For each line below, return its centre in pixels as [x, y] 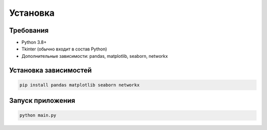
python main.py [38, 115]
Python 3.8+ [34, 43]
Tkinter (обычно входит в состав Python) [64, 49]
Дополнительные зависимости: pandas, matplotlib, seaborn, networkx [95, 56]
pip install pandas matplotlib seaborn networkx [80, 85]
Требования [29, 30]
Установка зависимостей [50, 70]
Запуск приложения [42, 101]
